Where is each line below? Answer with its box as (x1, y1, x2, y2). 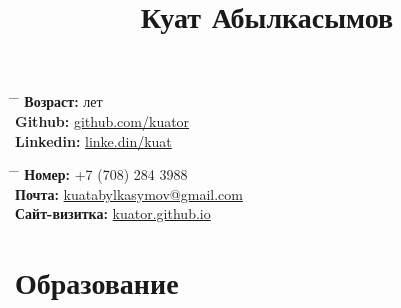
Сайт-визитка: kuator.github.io (15, 203, 211, 224)
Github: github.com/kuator (15, 110, 190, 131)
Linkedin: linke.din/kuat (15, 130, 172, 151)
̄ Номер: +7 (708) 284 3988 (15, 164, 188, 185)
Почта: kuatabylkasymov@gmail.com (15, 183, 243, 204)
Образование (15, 262, 179, 303)
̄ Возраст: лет (15, 91, 103, 112)
